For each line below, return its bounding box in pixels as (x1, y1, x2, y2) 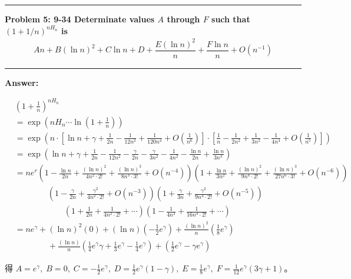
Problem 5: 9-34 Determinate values (5, 13, 155, 25)
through (167, 13, 200, 25)
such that (211, 13, 250, 25)
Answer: (5, 76, 39, 88)
